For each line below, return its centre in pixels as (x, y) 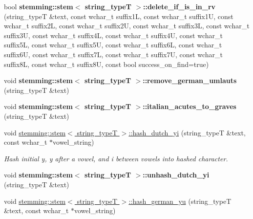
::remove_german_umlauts (190, 80)
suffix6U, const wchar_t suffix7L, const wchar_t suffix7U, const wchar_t (113, 54)
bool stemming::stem (39, 6)
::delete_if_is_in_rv (179, 6)
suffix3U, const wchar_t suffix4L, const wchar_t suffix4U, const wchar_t (113, 35)
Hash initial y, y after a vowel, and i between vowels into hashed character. (116, 158)
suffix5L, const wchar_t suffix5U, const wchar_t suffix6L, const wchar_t (113, 45)
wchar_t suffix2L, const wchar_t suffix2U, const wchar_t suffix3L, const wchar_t (127, 26)
